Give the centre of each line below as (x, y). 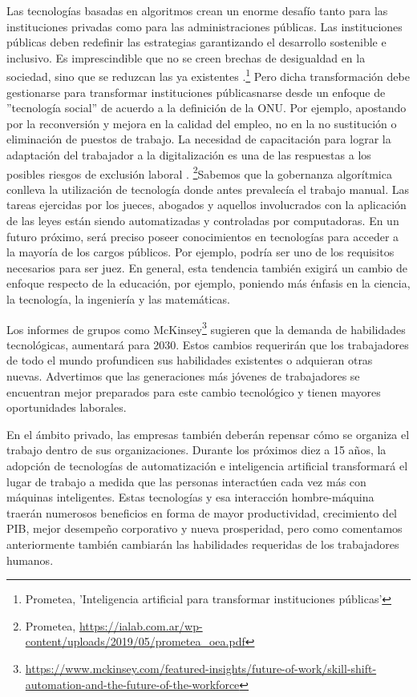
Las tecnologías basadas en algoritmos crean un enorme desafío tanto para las (197, 10)
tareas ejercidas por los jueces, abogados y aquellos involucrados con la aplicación (206, 205)
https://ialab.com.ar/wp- (141, 625)
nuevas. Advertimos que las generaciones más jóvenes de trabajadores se (183, 376)
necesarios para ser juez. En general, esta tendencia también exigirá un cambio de (207, 267)
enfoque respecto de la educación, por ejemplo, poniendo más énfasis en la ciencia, (208, 283)
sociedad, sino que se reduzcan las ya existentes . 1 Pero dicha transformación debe (208, 75)
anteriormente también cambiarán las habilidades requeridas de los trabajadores (203, 544)
